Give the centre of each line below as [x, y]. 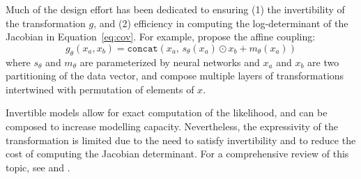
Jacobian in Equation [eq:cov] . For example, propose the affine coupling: [161, 37]
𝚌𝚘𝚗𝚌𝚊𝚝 [143, 48]
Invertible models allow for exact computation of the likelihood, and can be [167, 112]
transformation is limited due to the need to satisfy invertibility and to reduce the [181, 140]
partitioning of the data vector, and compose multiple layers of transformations [175, 76]
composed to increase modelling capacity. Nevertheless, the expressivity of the [172, 126]
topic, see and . [38, 167]
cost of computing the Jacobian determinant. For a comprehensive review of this [177, 154]
